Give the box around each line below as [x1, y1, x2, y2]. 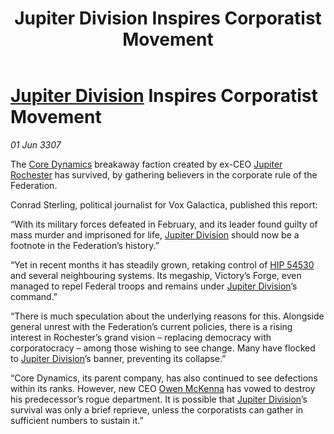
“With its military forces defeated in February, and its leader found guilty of [10, 218, 318, 230]
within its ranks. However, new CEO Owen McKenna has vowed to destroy [10, 382, 316, 394]
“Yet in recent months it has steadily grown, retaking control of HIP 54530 [10, 258, 315, 271]
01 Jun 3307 [10, 138, 62, 151]
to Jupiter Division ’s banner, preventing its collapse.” [10, 352, 227, 364]
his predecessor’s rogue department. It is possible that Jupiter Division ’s [10, 393, 308, 405]
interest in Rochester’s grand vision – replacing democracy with [10, 331, 272, 343]
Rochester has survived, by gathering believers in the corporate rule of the [10, 168, 318, 181]
